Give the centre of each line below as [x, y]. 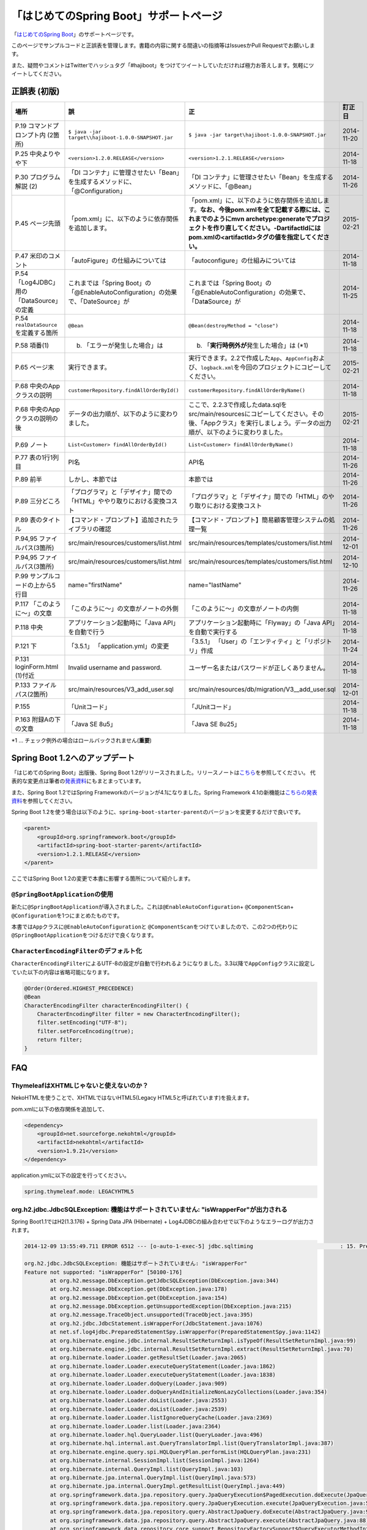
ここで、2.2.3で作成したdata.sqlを [238, 405]
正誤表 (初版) [35, 91]
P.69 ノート [32, 445]
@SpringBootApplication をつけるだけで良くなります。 [84, 935]
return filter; [60, 1040]
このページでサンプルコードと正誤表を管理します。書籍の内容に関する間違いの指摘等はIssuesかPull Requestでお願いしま [163, 45]
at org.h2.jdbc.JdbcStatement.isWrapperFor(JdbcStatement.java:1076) [156, 1323]
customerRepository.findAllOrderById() [124, 390]
